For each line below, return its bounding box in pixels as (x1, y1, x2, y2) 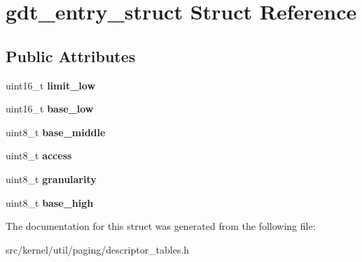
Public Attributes (6, 45, 136, 66)
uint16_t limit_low (6, 78, 96, 92)
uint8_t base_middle (6, 124, 106, 139)
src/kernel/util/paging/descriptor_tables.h (6, 242, 190, 256)
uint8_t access (6, 148, 72, 163)
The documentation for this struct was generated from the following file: (6, 219, 316, 233)
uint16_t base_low (6, 101, 94, 116)
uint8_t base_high (6, 195, 94, 210)
